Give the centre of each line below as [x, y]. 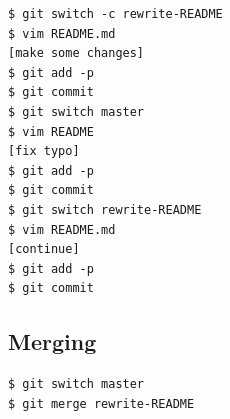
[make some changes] [76, 53]
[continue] [44, 249]
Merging [52, 341]
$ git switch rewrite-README [105, 209]
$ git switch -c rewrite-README [115, 14]
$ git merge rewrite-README [101, 403]
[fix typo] [44, 151]
